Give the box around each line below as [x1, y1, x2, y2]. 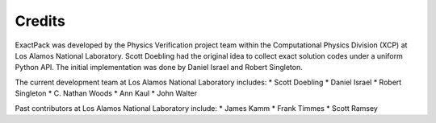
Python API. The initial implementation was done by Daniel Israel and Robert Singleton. [15, 63, 303, 72]
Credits [15, 12, 66, 30]
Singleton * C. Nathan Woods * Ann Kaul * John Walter [15, 88, 198, 98]
